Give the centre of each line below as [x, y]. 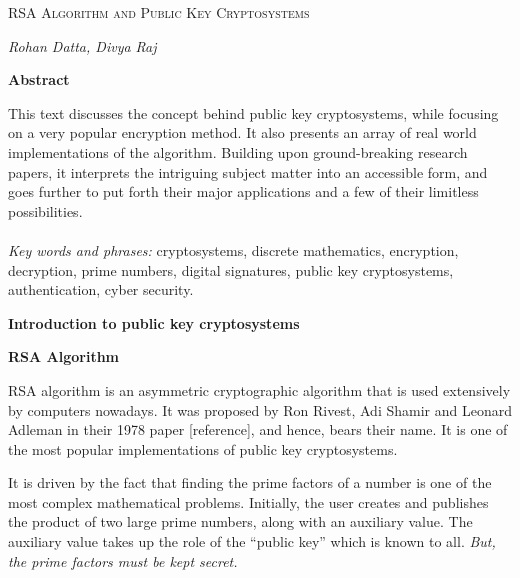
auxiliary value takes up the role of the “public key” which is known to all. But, [252, 541]
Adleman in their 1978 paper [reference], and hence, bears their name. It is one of [258, 429]
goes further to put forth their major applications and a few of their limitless [243, 191]
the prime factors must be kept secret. [123, 560]
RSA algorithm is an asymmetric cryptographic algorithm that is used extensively [259, 389]
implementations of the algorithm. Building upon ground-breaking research [238, 151]
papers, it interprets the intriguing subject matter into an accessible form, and [248, 171]
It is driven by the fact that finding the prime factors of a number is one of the [250, 482]
